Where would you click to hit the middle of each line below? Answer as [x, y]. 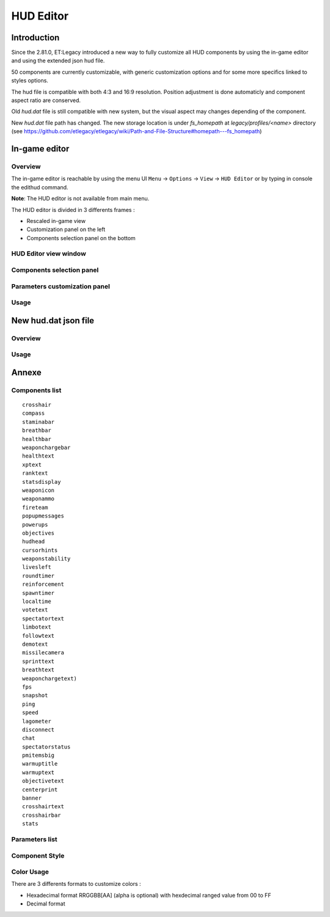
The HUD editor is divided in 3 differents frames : [73, 210]
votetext [35, 610]
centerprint [40, 789]
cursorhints [40, 550]
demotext [35, 644]
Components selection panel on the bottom [81, 238]
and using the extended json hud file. [58, 60]
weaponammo [38, 499]
